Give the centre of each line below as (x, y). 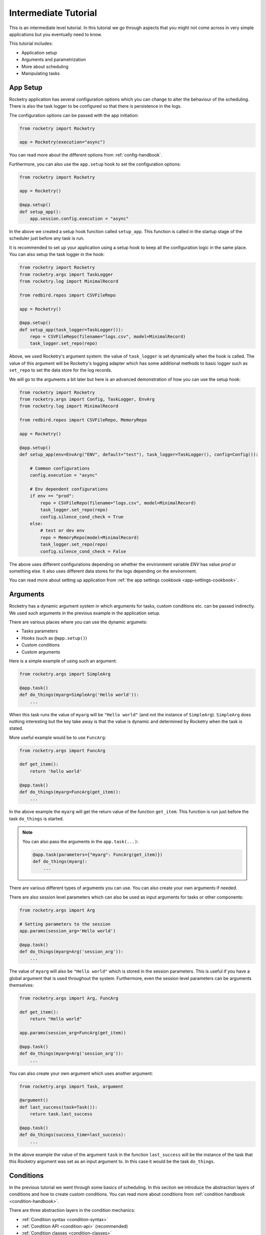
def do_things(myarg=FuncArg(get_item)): (70, 792)
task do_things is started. (36, 819)
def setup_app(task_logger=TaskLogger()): (71, 329)
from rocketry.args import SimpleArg (65, 674)
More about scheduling (45, 66)
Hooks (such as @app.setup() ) (54, 638)
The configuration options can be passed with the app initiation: (74, 115)
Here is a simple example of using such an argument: (63, 661)
